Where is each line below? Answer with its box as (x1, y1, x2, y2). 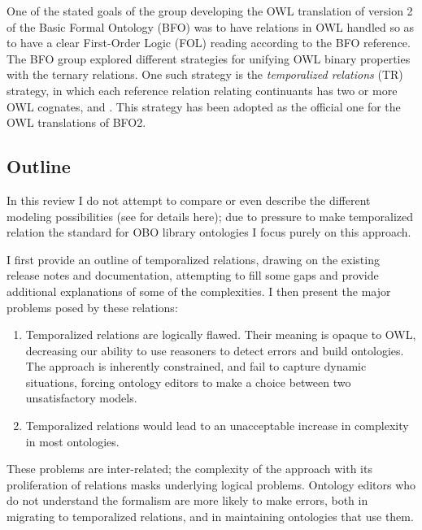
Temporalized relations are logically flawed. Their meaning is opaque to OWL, (25, 326, 416, 343)
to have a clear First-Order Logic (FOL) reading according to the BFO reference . (7, 34, 411, 51)
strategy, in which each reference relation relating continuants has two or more (7, 81, 398, 98)
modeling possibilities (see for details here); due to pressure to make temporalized (7, 207, 414, 224)
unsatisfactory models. (25, 389, 137, 406)
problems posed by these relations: (7, 298, 178, 315)
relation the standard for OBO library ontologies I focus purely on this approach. (7, 224, 411, 241)
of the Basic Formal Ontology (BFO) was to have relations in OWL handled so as (7, 18, 415, 35)
